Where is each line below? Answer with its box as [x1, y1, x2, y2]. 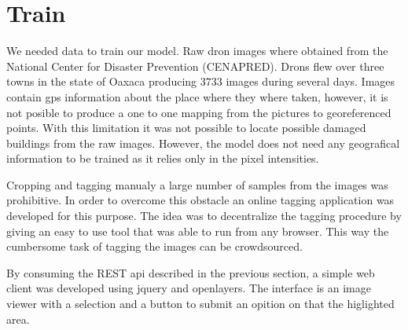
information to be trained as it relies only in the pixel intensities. [6, 150, 319, 167]
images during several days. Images [226, 73, 395, 90]
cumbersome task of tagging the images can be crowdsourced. [6, 238, 303, 255]
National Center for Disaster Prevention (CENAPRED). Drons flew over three [6, 57, 384, 74]
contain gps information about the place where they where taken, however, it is [6, 88, 388, 104]
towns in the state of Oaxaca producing [6, 73, 197, 90]
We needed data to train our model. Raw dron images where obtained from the [6, 42, 388, 59]
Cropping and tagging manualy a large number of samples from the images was [6, 176, 388, 192]
